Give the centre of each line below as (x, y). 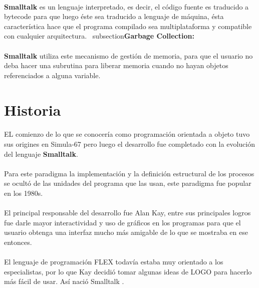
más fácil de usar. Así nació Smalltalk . (64, 281)
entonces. (18, 242)
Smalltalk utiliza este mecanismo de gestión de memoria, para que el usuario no (128, 55)
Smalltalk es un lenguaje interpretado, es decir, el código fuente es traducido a (126, 6)
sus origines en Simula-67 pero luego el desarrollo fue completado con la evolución (129, 143)
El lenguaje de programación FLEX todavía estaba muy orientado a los (114, 262)
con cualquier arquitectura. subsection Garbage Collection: (99, 36)
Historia (33, 109)
